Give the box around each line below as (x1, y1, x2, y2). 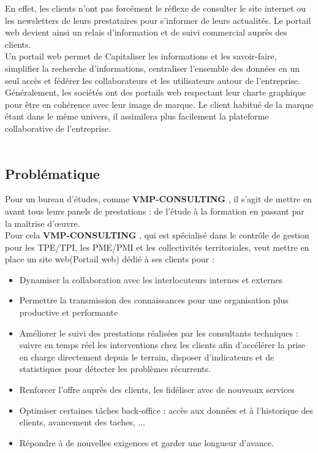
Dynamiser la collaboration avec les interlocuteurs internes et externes (19, 273, 283, 286)
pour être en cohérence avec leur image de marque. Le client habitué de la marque (5, 97, 314, 110)
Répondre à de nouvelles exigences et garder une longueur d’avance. (19, 436, 274, 449)
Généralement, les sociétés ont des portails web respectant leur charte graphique (5, 86, 306, 99)
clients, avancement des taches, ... (19, 416, 145, 428)
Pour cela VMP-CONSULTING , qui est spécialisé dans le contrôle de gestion (5, 229, 309, 242)
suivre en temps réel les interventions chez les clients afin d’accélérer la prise (19, 338, 305, 351)
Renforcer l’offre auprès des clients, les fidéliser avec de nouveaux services (19, 383, 295, 396)
